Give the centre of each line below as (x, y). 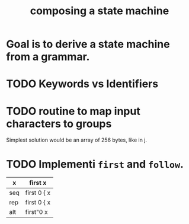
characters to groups (59, 124)
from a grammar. (48, 57)
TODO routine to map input (73, 111)
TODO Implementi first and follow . (95, 164)
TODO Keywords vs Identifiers (82, 84)
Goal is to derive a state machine (88, 44)
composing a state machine (100, 11)
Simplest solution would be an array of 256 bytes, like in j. (76, 140)
